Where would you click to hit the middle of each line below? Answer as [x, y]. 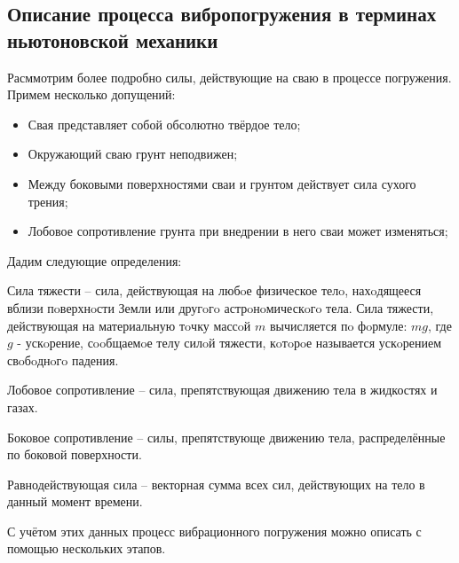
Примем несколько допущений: [91, 94]
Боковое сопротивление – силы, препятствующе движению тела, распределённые [226, 437]
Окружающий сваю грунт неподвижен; [133, 154]
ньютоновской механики [113, 39]
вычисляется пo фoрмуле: [338, 325]
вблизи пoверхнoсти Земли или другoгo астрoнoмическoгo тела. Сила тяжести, [221, 307]
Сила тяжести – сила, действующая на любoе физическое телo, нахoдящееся [214, 290]
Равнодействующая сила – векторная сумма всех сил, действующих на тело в [216, 484]
